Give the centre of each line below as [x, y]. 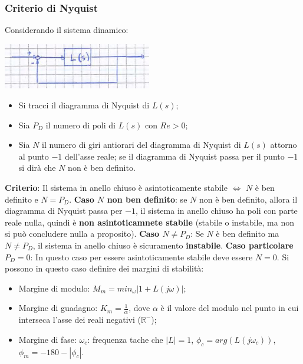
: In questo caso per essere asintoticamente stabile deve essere [141, 257]
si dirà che [37, 168]
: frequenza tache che [125, 339]
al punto [34, 156]
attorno [284, 145]
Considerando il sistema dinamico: [67, 30]
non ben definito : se [147, 199]
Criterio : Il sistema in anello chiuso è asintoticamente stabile [116, 187]
